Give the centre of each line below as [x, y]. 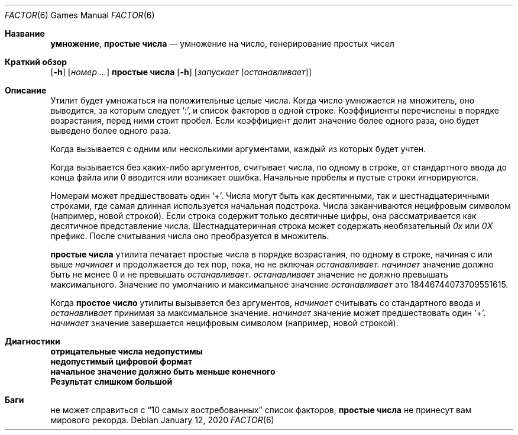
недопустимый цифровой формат [122, 361]
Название [25, 33]
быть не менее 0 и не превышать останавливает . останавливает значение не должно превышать [250, 274]
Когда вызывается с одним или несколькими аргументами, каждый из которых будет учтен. [238, 149]
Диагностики [33, 341]
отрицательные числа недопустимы [127, 351]
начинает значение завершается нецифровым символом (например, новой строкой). [224, 323]
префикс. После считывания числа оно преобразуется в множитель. [190, 236]
